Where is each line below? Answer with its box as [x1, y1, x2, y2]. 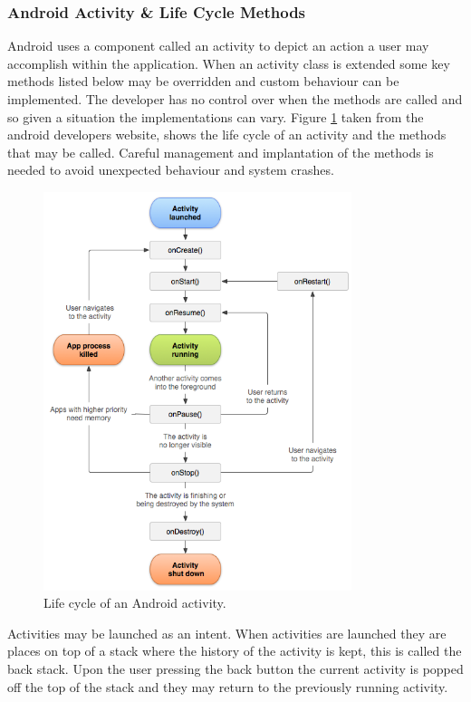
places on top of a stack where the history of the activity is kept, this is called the [7, 641, 462, 660]
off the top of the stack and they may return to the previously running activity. [7, 677, 448, 696]
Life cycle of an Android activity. [43, 593, 226, 612]
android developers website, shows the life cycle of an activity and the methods [7, 125, 447, 144]
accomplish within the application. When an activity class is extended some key [7, 53, 450, 72]
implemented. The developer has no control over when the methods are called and [7, 90, 463, 108]
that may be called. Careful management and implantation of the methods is [7, 142, 434, 161]
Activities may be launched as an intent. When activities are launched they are [7, 623, 447, 642]
